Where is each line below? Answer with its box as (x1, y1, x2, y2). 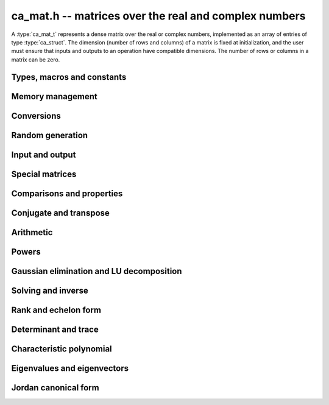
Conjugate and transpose (11, 208, 110, 218)
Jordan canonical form (11, 382, 100, 393)
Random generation (11, 130, 88, 140)
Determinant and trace (11, 324, 99, 334)
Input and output (11, 149, 76, 160)
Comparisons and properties (11, 188, 123, 199)
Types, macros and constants (11, 72, 127, 82)
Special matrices (11, 169, 77, 179)
